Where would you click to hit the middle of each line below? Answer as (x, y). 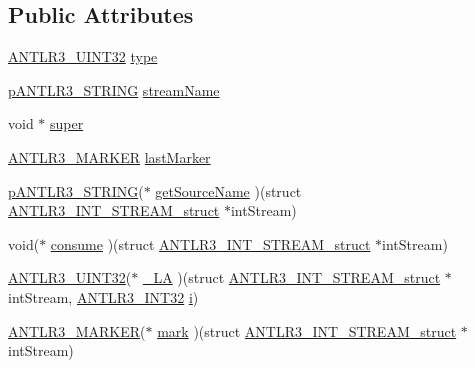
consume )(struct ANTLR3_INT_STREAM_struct (210, 243)
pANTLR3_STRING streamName (114, 89)
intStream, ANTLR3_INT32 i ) (103, 296)
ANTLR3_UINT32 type (83, 56)
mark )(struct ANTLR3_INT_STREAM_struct (307, 330)
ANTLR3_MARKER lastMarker (109, 156)
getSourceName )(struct (228, 190)
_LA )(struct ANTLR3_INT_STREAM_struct (291, 277)
